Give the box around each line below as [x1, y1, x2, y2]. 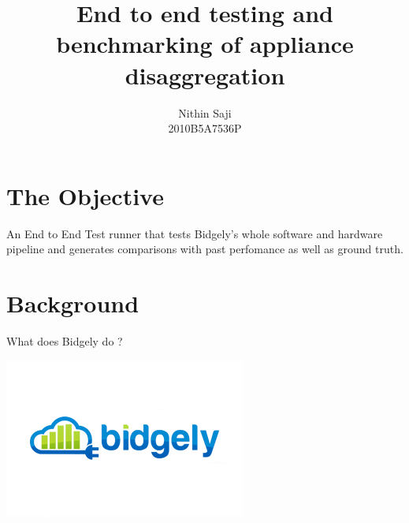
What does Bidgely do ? [6, 332, 123, 349]
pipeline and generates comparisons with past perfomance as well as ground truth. [6, 241, 403, 257]
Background [6, 287, 139, 319]
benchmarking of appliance [56, 28, 354, 60]
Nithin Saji [178, 104, 232, 121]
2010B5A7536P [168, 120, 242, 136]
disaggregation [125, 58, 285, 91]
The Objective [6, 179, 164, 211]
